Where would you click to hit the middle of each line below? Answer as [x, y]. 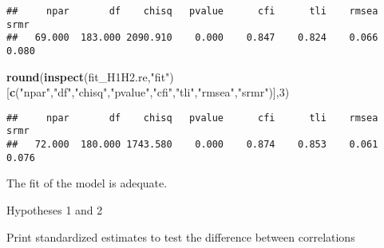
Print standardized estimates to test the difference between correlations [181, 236]
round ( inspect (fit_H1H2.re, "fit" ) [90, 76]
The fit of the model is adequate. [87, 183]
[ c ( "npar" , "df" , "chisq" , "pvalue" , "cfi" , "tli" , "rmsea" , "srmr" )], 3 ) [148, 92]
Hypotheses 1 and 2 [55, 210]
